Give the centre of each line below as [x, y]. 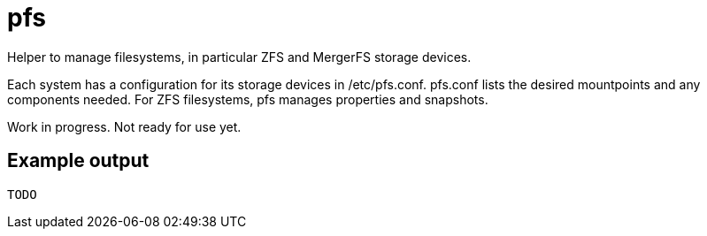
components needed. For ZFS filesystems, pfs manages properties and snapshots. [248, 99]
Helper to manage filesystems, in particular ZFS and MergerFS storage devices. [239, 57]
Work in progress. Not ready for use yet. [124, 126]
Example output [78, 161]
